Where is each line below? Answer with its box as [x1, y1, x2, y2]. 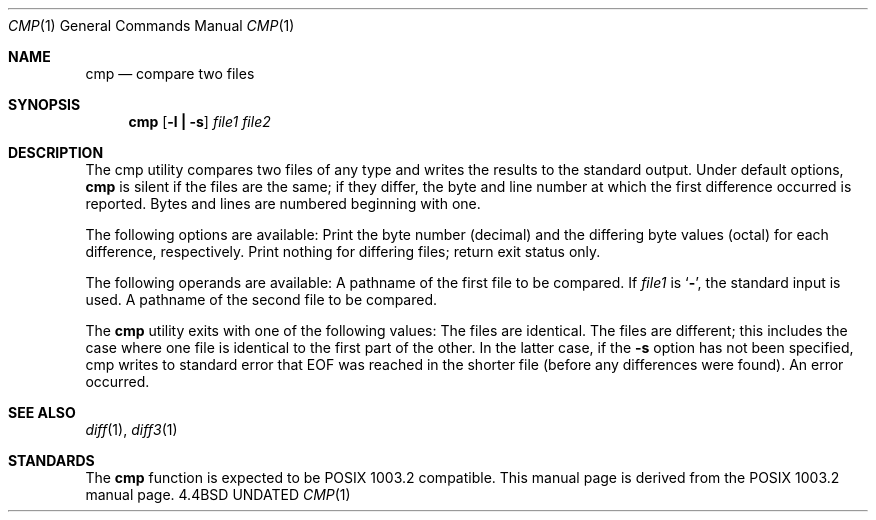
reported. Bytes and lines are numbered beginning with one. [85, 195, 481, 212]
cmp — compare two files [85, 65, 255, 82]
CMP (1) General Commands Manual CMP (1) [8, 17, 295, 34]
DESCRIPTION [8, 144, 104, 161]
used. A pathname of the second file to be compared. [85, 291, 438, 308]
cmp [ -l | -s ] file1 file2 [128, 113, 271, 130]
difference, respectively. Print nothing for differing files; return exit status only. [85, 243, 601, 260]
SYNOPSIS [8, 96, 81, 113]
